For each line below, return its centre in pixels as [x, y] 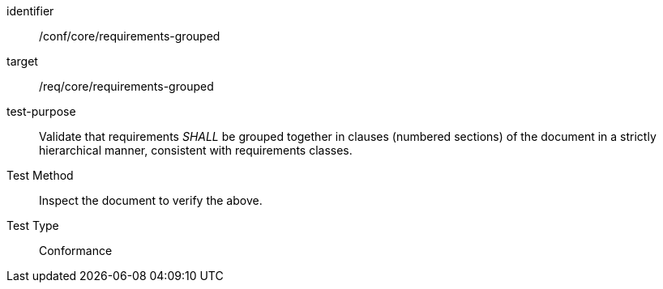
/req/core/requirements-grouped [126, 86]
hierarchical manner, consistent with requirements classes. [196, 150]
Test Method [40, 175]
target [22, 61]
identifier [30, 11]
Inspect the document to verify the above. [151, 200]
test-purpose [41, 111]
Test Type [33, 225]
